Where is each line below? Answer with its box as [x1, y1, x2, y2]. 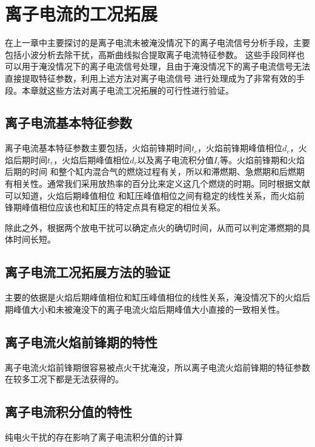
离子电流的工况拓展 [5, 1, 158, 26]
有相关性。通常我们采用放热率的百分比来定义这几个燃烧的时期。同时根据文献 [5, 177, 310, 190]
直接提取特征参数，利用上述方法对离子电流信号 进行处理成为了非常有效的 [5, 71, 296, 84]
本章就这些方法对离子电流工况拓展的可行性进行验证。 [21, 83, 234, 96]
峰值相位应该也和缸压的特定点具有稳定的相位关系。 [21, 201, 225, 214]
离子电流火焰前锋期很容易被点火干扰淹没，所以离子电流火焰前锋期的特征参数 [5, 361, 310, 373]
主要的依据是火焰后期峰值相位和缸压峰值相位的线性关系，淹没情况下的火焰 [5, 291, 302, 304]
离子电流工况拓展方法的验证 [5, 263, 170, 281]
